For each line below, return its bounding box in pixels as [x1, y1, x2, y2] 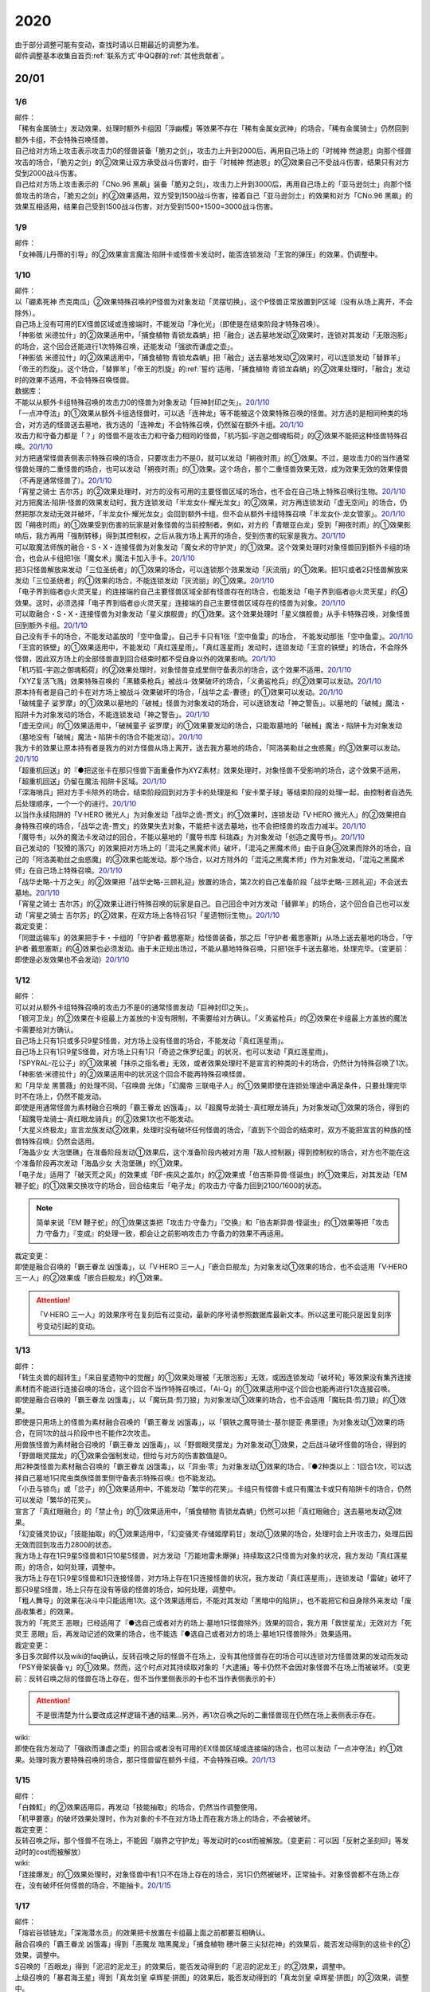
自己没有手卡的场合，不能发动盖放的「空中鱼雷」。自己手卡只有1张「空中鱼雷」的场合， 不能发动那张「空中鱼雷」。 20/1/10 [14, 632, 413, 641]
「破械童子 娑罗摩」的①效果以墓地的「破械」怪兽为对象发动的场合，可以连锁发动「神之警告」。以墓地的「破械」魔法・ [14, 698, 407, 708]
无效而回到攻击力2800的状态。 [14, 1540, 116, 1550]
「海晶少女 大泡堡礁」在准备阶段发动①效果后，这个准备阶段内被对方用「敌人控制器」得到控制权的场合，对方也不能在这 [14, 1147, 410, 1157]
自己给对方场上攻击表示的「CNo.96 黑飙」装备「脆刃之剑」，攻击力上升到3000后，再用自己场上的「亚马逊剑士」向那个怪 [14, 179, 412, 189]
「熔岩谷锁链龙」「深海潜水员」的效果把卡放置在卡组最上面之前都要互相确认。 [14, 1928, 270, 1938]
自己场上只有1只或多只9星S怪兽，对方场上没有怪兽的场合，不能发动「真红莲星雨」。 [14, 1036, 288, 1045]
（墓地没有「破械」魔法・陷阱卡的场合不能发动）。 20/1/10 [14, 731, 203, 741]
